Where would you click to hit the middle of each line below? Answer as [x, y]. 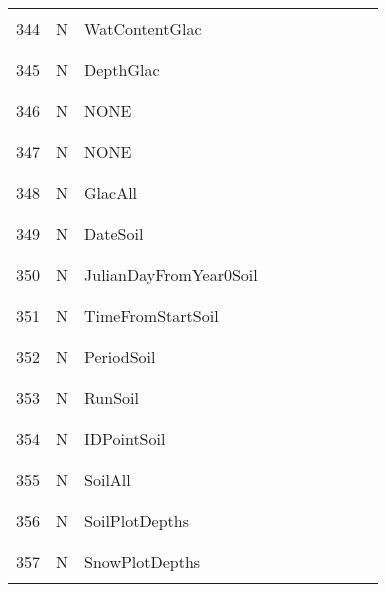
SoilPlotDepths [137, 520]
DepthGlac [122, 69]
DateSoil [114, 233]
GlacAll [111, 192]
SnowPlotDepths [142, 561]
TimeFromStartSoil [151, 315]
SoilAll [107, 479]
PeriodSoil [120, 356]
